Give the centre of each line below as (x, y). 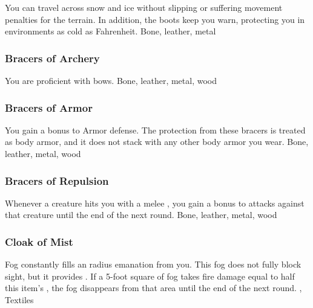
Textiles (19, 300)
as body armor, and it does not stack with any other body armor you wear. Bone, (157, 142)
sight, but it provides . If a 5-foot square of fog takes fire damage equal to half (150, 276)
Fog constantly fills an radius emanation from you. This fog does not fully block (153, 264)
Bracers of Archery (52, 58)
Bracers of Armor (49, 107)
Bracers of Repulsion (57, 180)
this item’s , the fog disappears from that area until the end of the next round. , (153, 288)
